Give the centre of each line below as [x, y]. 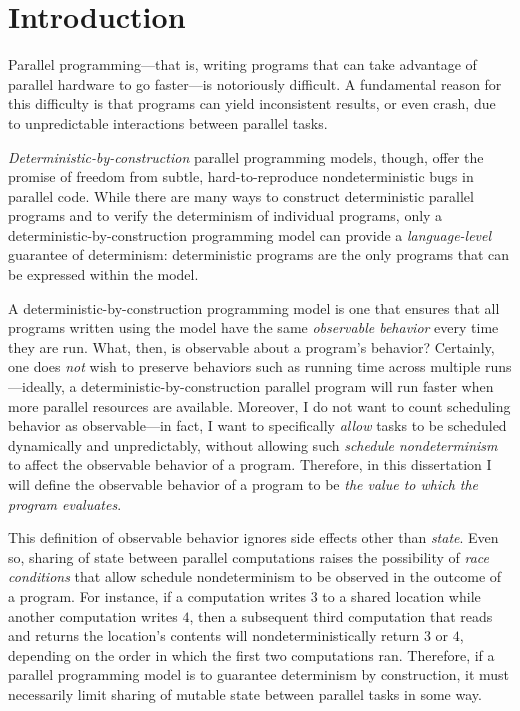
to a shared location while [401, 595]
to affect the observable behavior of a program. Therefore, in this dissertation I [250, 464]
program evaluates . [65, 503]
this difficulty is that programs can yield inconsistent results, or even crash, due [252, 103]
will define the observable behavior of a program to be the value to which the [243, 484]
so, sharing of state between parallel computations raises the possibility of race [249, 556]
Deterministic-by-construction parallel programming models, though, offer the [246, 156]
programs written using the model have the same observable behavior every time [253, 327]
